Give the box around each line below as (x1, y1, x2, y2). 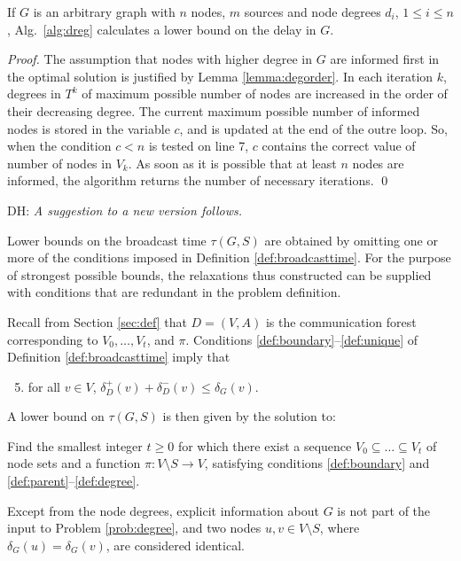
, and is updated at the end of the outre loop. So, (179, 119, 448, 137)
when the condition (7, 136, 112, 155)
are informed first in (330, 50, 440, 68)
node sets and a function (7, 454, 141, 472)
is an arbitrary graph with (33, 3, 176, 20)
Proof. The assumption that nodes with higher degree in (7, 50, 313, 68)
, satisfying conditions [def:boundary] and (204, 454, 430, 472)
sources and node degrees (244, 3, 381, 20)
